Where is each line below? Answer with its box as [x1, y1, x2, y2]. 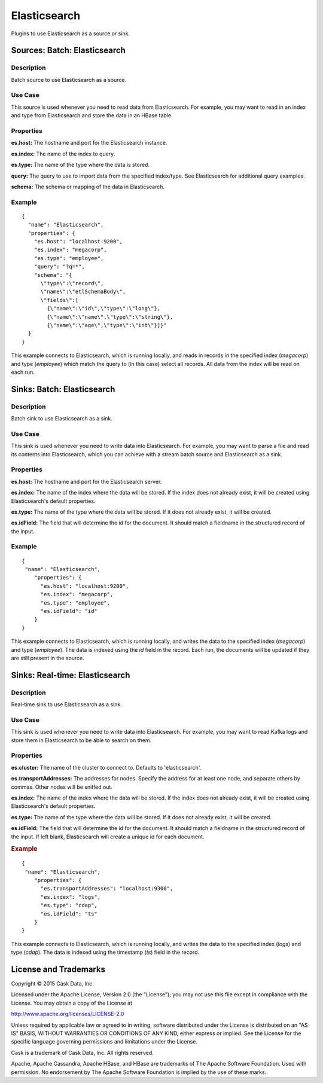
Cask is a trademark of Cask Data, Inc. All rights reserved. [11, 1049, 154, 1056]
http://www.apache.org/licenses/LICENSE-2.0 [11, 1011, 124, 1018]
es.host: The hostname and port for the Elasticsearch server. [11, 478, 162, 485]
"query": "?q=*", [33, 263, 85, 270]
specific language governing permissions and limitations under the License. [11, 1038, 197, 1045]
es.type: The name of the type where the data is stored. [11, 161, 150, 169]
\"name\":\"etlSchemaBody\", [40, 288, 126, 295]
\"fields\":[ [40, 297, 79, 303]
